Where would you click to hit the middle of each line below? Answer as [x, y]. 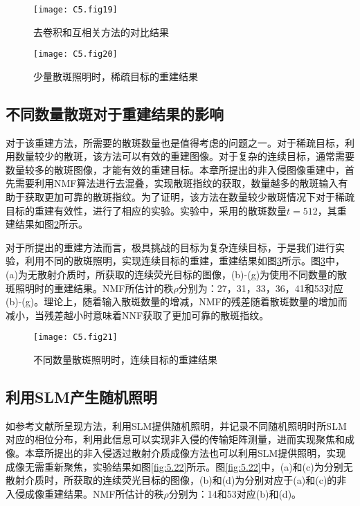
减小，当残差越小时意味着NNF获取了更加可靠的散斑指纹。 [137, 315]
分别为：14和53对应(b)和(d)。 [235, 493]
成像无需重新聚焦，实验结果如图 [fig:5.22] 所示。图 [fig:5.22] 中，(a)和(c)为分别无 [179, 466]
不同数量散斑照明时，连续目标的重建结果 [125, 360]
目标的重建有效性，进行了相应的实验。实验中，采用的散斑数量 [146, 210]
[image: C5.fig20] [75, 54]
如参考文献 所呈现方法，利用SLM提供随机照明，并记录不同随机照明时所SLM [176, 425]
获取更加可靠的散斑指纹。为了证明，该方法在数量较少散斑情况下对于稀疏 [189, 197]
